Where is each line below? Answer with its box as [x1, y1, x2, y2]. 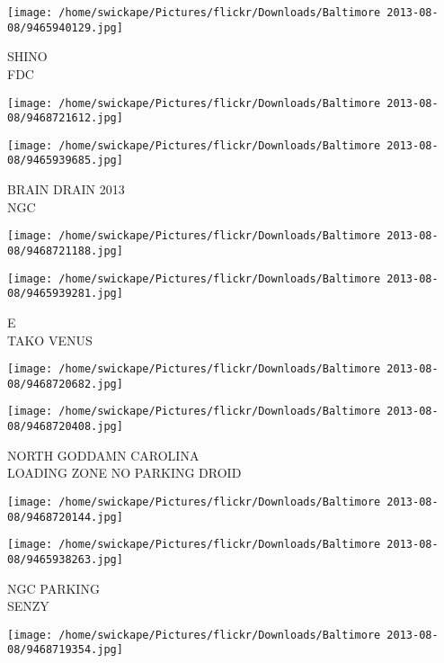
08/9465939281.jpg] [7, 287, 123, 300]
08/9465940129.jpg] [7, 21, 123, 34]
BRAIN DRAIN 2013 [7, 180, 125, 199]
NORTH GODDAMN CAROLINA [7, 445, 200, 464]
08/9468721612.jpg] [7, 112, 123, 125]
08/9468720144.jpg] [7, 510, 123, 524]
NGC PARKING [7, 578, 100, 597]
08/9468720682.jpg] [7, 377, 123, 390]
